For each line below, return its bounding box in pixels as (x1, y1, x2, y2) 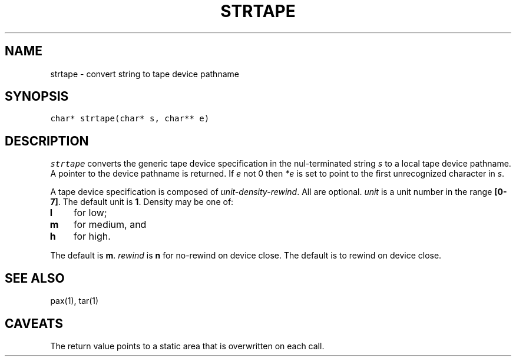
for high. (74, 230, 111, 243)
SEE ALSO (5, 270, 65, 286)
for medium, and (74, 218, 147, 231)
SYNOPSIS (5, 89, 69, 104)
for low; (74, 207, 107, 219)
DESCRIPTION (5, 133, 89, 148)
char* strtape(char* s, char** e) (50, 114, 210, 124)
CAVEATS (5, 316, 63, 331)
